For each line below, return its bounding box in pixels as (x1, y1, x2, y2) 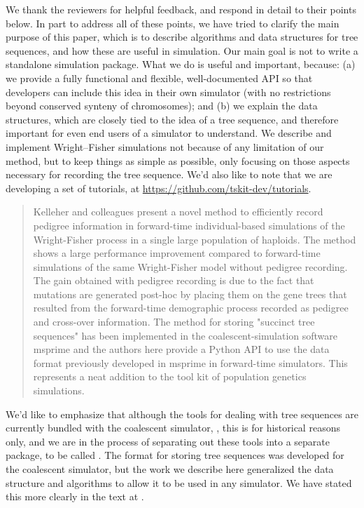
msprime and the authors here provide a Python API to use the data (33, 342, 330, 356)
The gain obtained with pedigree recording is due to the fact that (33, 273, 314, 288)
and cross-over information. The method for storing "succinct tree (33, 314, 315, 329)
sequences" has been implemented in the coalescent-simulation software (33, 328, 338, 342)
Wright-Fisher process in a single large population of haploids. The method (33, 232, 356, 246)
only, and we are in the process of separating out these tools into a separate (6, 434, 330, 448)
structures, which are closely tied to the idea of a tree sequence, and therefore (6, 112, 339, 126)
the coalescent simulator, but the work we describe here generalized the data (6, 462, 334, 476)
